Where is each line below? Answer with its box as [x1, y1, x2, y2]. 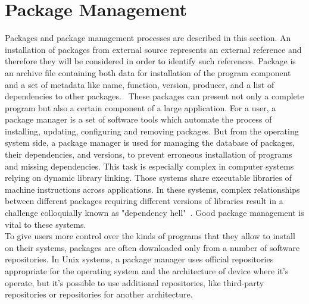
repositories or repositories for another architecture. [5, 288, 193, 300]
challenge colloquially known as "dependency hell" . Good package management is [5, 206, 304, 219]
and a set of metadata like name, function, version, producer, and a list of [5, 78, 274, 90]
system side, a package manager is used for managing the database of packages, [5, 136, 295, 149]
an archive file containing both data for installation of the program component [5, 66, 291, 79]
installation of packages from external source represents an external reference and [5, 43, 302, 55]
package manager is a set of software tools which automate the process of [5, 113, 272, 126]
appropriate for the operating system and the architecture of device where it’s [5, 265, 289, 277]
